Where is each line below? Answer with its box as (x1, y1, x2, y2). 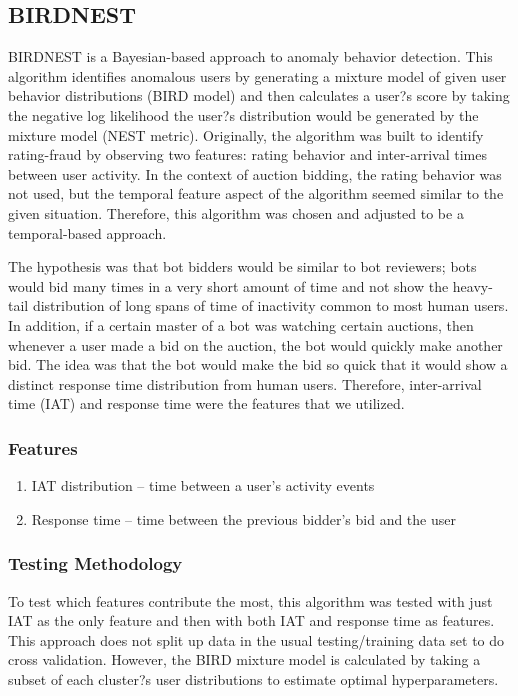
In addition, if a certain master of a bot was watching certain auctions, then (8, 314, 474, 335)
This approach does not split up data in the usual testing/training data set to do (8, 629, 505, 650)
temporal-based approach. (8, 222, 167, 243)
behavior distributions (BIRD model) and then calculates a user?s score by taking (8, 85, 510, 106)
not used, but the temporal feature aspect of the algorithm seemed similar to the (8, 183, 504, 204)
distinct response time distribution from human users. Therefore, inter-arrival (8, 373, 482, 394)
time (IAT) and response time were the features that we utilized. (8, 393, 405, 414)
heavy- (452, 275, 493, 296)
